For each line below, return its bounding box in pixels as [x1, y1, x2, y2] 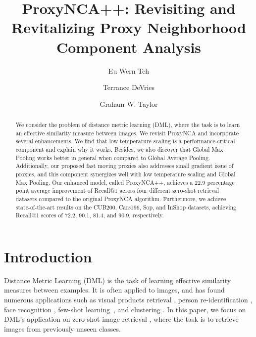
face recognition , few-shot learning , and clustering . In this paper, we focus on [4, 304, 246, 314]
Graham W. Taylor [100, 98, 158, 109]
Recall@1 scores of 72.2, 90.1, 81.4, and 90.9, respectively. [15, 211, 164, 219]
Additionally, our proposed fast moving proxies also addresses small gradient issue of [15, 162, 234, 170]
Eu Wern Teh [108, 65, 150, 76]
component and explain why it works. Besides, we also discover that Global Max [15, 145, 223, 154]
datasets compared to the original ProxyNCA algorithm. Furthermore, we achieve [15, 194, 226, 203]
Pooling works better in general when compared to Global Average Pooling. [15, 153, 210, 162]
